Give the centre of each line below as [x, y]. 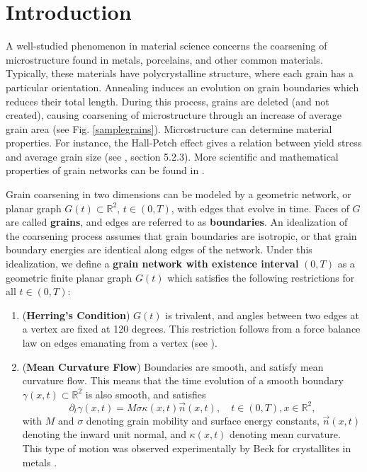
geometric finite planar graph [69, 277]
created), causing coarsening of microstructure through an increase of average [174, 115]
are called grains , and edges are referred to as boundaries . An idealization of [177, 222]
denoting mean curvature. [285, 434]
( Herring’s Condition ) [76, 315]
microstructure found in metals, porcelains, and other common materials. [164, 59]
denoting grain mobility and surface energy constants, [203, 420]
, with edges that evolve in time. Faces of [260, 208]
